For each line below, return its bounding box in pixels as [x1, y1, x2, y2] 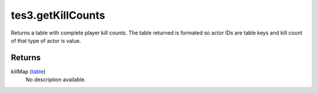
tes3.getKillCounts [11, 9, 105, 22]
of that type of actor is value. [11, 37, 81, 44]
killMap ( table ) [11, 68, 46, 75]
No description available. [25, 76, 87, 83]
